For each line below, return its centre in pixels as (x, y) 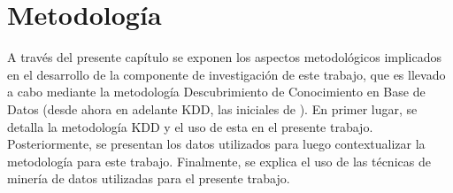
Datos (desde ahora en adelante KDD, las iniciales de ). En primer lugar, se (212, 108)
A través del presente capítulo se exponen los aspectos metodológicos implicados (225, 57)
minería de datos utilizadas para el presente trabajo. (149, 178)
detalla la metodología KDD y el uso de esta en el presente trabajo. (190, 126)
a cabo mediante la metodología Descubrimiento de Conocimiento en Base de (216, 92)
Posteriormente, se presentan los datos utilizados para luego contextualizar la (216, 144)
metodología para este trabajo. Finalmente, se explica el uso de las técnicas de (219, 161)
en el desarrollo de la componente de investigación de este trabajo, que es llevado (226, 74)
